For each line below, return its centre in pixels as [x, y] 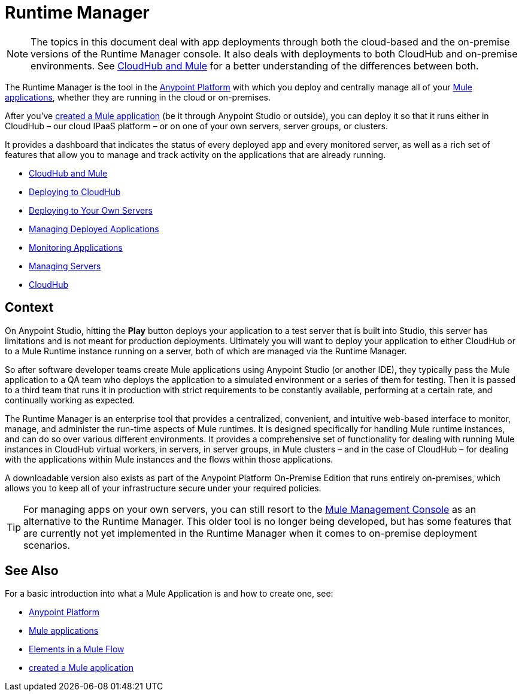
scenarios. [47, 545]
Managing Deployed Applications [94, 229]
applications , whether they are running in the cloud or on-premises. [138, 97]
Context [29, 308]
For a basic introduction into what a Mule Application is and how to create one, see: [169, 594]
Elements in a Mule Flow [77, 649]
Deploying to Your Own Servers [91, 210]
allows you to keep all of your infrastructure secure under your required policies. [163, 488]
